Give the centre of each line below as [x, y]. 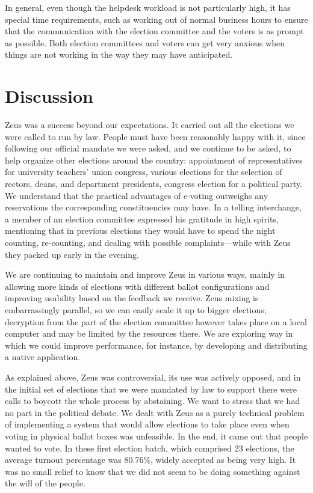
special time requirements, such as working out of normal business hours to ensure [156, 19]
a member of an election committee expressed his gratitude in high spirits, [142, 219]
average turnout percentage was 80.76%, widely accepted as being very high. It [150, 460]
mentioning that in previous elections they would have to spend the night [140, 231]
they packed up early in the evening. [72, 254]
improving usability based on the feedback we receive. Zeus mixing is [132, 298]
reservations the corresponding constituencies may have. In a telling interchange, [153, 207]
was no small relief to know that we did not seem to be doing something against [153, 471]
